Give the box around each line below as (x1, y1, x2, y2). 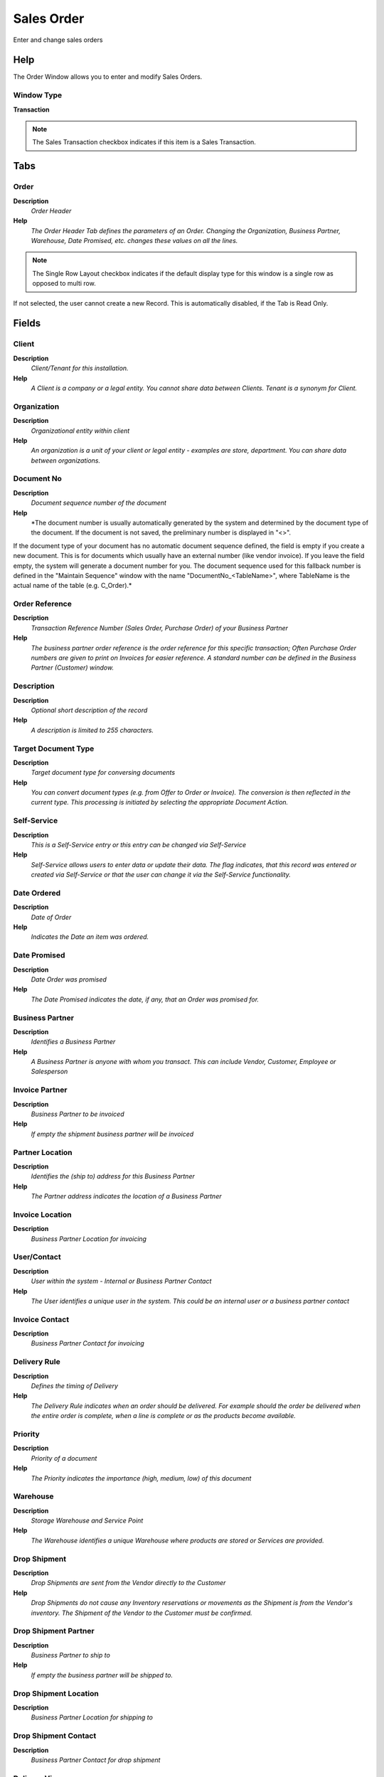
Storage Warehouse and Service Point (31, 1516, 144, 1525)
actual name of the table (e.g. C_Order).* (13, 581, 132, 590)
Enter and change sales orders (13, 36, 103, 44)
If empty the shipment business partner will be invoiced (31, 1129, 194, 1138)
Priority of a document (31, 1454, 97, 1462)
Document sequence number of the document (31, 498, 167, 508)
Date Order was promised (31, 975, 107, 984)
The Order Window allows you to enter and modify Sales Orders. (13, 73, 203, 81)
